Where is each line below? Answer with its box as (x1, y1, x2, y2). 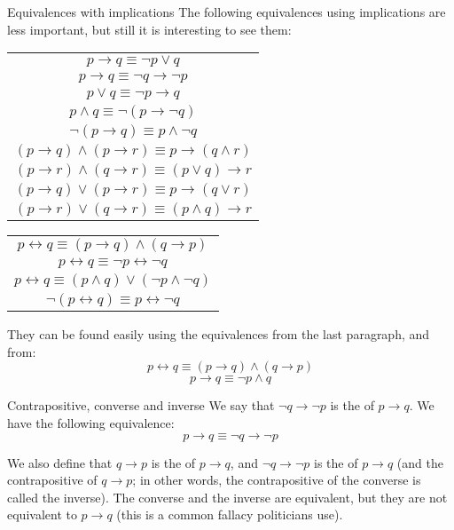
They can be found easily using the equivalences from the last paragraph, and (7, 325, 430, 344)
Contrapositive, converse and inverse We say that (7, 396, 275, 415)
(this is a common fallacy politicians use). (116, 505, 343, 524)
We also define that (7, 453, 113, 471)
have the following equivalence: (7, 413, 175, 431)
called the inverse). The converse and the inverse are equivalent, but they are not (7, 487, 448, 506)
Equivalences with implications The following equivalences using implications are (7, 3, 446, 20)
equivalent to (7, 505, 77, 524)
